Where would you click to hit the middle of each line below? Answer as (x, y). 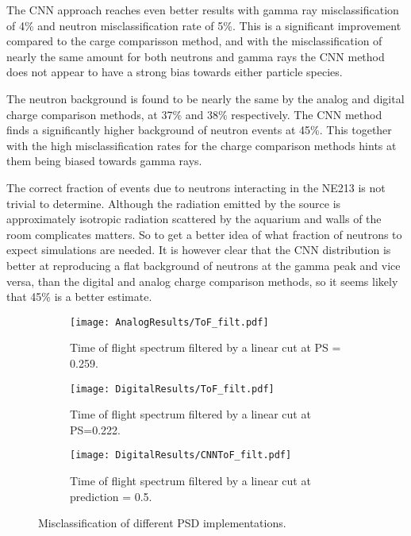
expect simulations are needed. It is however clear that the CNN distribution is (199, 250)
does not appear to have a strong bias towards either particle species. (175, 72)
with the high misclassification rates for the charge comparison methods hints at (202, 145)
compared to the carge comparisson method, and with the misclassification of (194, 41)
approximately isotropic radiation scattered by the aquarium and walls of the (194, 219)
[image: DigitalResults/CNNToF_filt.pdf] (181, 455)
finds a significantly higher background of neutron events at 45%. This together (199, 130)
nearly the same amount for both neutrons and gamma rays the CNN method (196, 56)
